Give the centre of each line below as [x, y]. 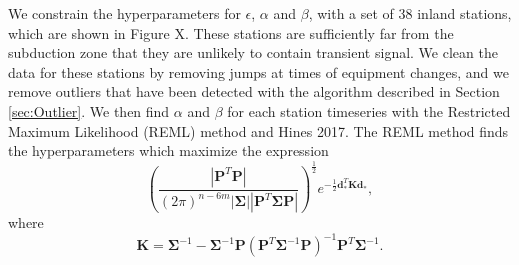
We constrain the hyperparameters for [124, 13]
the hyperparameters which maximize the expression [168, 150]
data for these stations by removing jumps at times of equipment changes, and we [259, 71]
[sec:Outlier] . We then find [89, 110]
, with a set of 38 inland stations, [410, 13]
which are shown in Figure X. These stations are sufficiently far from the [231, 32]
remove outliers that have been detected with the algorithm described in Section [254, 91]
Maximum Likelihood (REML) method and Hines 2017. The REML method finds [258, 130]
